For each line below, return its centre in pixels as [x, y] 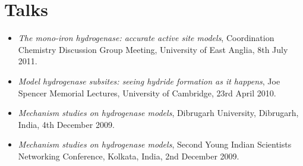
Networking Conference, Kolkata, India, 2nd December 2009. [129, 156]
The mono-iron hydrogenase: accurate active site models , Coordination [146, 38]
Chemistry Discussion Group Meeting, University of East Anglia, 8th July [153, 49]
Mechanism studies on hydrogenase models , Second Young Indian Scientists [155, 144]
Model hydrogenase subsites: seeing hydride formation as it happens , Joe [149, 81]
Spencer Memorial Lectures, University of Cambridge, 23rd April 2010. [147, 93]
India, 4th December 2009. [66, 124]
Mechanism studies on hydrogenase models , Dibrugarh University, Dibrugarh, [158, 113]
